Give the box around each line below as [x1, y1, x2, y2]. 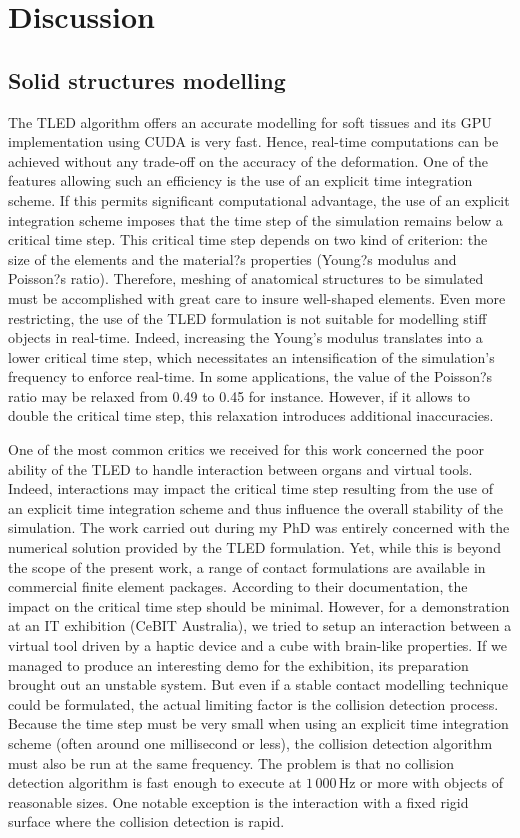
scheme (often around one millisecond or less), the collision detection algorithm [8, 732, 493, 753]
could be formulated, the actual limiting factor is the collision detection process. [8, 693, 499, 714]
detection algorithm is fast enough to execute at [8, 772, 302, 793]
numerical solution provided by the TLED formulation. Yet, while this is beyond [8, 537, 501, 558]
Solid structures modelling [8, 64, 286, 95]
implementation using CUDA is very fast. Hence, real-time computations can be [8, 131, 499, 152]
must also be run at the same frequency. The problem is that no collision [8, 752, 455, 773]
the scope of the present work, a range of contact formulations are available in [8, 556, 486, 577]
